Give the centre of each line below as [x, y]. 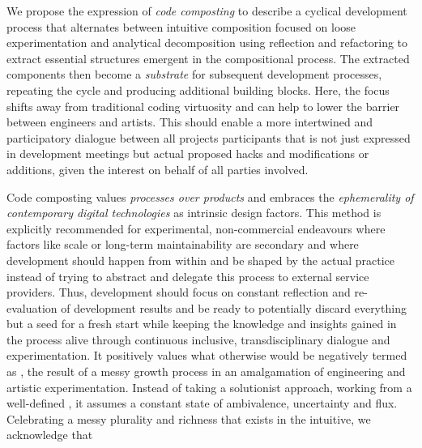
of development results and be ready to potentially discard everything [234, 307]
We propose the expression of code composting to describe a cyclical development [207, 11]
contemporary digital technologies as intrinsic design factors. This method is [194, 213]
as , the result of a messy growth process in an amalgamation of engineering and [206, 371]
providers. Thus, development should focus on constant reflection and [179, 292]
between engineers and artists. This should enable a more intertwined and [190, 122]
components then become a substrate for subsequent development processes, [194, 74]
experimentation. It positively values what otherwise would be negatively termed [207, 355]
